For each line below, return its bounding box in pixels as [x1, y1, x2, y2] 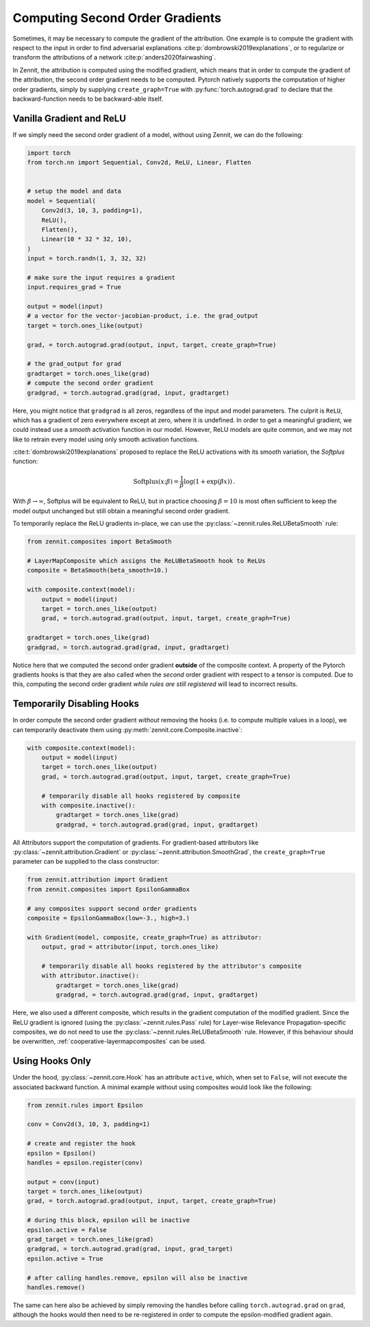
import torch [27, 149, 71, 157]
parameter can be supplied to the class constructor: [12, 857, 160, 866]
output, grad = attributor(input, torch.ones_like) [41, 943, 219, 951]
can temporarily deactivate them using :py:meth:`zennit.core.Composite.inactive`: [12, 725, 243, 733]
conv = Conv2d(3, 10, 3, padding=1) [27, 1121, 151, 1128]
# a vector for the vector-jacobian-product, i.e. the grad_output [27, 312, 259, 320]
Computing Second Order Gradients [12, 10, 222, 25]
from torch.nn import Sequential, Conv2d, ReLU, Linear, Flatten [27, 158, 251, 167]
